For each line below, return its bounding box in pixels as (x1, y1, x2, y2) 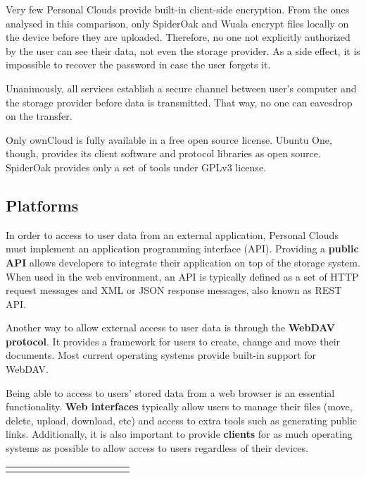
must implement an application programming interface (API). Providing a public (6, 241, 359, 256)
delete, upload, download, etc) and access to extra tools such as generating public (6, 412, 357, 427)
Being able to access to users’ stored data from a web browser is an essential (6, 385, 335, 400)
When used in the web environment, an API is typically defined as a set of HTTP (6, 269, 359, 283)
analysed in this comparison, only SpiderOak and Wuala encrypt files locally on (6, 16, 349, 30)
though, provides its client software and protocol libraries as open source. (6, 146, 321, 161)
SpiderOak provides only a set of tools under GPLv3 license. (6, 159, 266, 174)
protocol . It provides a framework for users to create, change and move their (6, 333, 341, 348)
